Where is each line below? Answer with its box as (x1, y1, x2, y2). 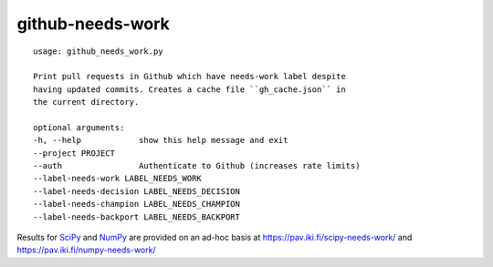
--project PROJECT (33, 148, 116, 159)
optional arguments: (33, 122, 125, 132)
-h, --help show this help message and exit (33, 135, 288, 146)
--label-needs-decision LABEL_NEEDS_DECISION (33, 186, 241, 196)
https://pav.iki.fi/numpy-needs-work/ (16, 244, 156, 255)
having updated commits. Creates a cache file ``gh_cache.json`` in (33, 84, 346, 95)
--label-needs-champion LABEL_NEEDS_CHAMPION (33, 199, 241, 210)
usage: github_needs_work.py (33, 46, 163, 56)
